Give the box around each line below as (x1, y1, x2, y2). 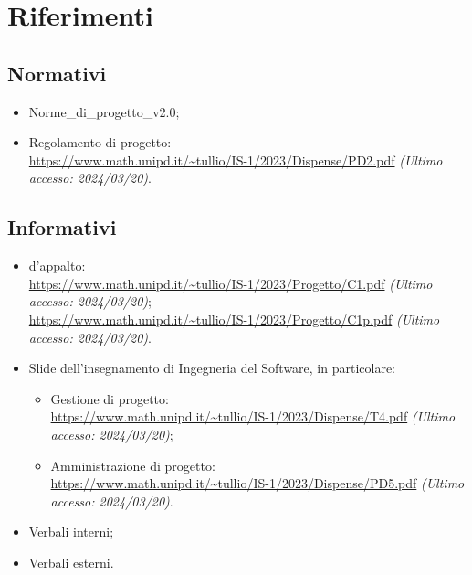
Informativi (7, 213, 117, 241)
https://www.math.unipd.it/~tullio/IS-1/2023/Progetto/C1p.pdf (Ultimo (28, 309, 440, 328)
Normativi (7, 59, 107, 87)
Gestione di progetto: (50, 389, 169, 408)
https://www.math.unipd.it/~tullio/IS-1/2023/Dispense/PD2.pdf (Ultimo (28, 150, 443, 169)
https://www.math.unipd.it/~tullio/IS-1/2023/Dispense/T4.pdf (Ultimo (50, 407, 456, 426)
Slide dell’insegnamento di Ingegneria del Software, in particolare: (28, 358, 396, 378)
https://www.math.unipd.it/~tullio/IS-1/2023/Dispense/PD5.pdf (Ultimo (50, 474, 465, 493)
